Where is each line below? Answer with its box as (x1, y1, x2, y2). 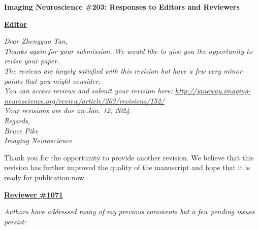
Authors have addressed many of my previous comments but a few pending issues (4, 206, 255, 217)
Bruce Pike (4, 125, 39, 136)
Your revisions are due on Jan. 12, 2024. (4, 105, 132, 116)
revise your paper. (4, 55, 59, 66)
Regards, (4, 115, 30, 125)
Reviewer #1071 (4, 189, 63, 200)
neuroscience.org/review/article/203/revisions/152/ (4, 95, 165, 106)
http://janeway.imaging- (175, 85, 251, 96)
